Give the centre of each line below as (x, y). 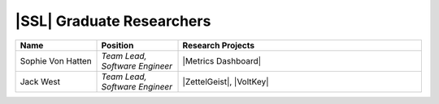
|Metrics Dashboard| (222, 60)
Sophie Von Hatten (56, 60)
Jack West (40, 81)
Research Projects (219, 45)
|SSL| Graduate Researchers (113, 21)
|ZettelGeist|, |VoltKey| (226, 81)
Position (117, 45)
